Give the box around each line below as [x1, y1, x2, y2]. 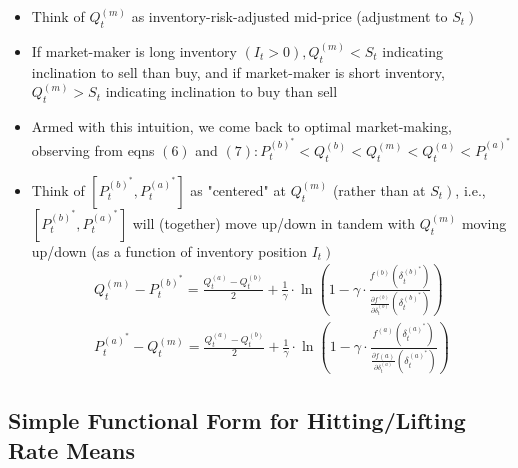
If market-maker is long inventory [31, 40, 237, 61]
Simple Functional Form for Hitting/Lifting [8, 405, 466, 436]
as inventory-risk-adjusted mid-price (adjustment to [131, 6, 448, 26]
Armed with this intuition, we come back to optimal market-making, [31, 115, 452, 136]
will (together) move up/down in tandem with [132, 212, 416, 233]
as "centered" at [190, 179, 286, 200]
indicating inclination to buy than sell [105, 81, 338, 102]
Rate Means [8, 434, 136, 465]
